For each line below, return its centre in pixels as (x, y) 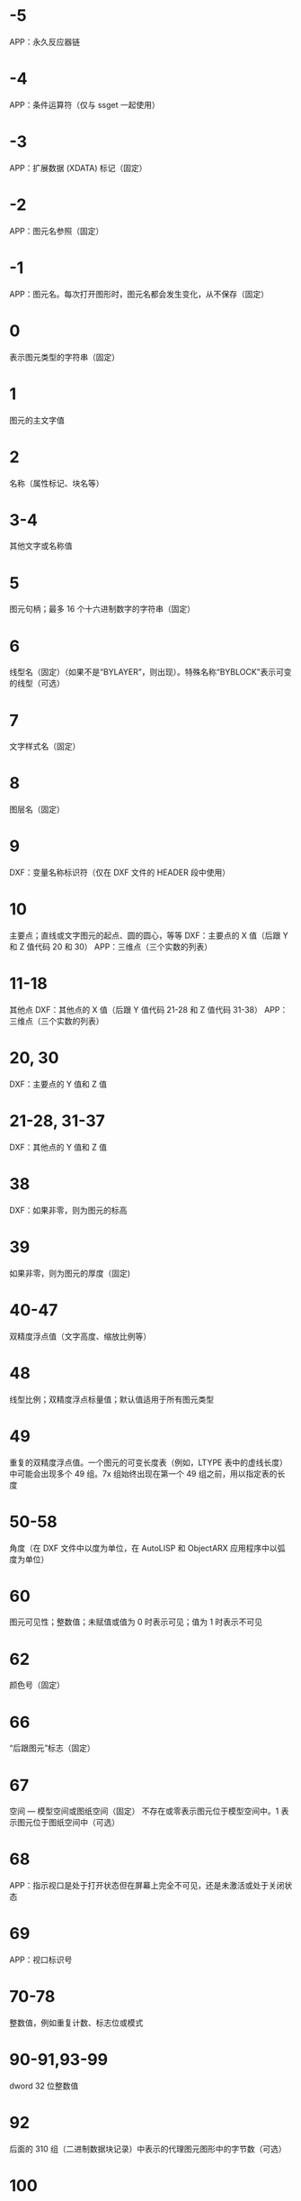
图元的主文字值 (37, 420)
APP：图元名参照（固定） (57, 231)
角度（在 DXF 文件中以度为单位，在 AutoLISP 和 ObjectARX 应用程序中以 (144, 1548)
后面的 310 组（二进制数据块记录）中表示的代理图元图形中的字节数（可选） (148, 2149)
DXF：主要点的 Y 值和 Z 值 (58, 1084)
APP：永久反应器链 (45, 41)
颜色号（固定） (37, 1685)
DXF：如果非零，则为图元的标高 (68, 1210)
